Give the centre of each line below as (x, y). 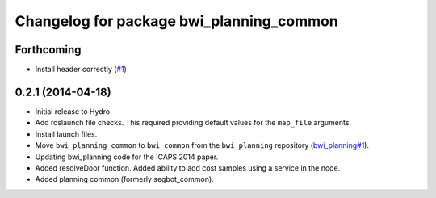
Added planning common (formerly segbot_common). (124, 179)
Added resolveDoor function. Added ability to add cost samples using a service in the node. (188, 168)
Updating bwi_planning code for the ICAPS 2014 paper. (127, 157)
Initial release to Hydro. (73, 111)
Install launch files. (66, 134)
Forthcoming (48, 50)
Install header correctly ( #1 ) (81, 70)
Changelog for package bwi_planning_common (176, 21)
